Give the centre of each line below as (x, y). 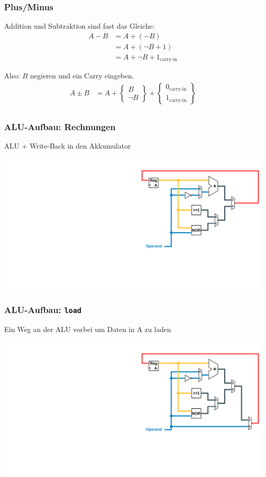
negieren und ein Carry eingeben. (82, 76)
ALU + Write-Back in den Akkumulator (68, 146)
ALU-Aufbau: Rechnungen (60, 126)
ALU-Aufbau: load (43, 309)
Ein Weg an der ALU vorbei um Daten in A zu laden (88, 329)
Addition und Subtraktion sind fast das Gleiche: (80, 26)
